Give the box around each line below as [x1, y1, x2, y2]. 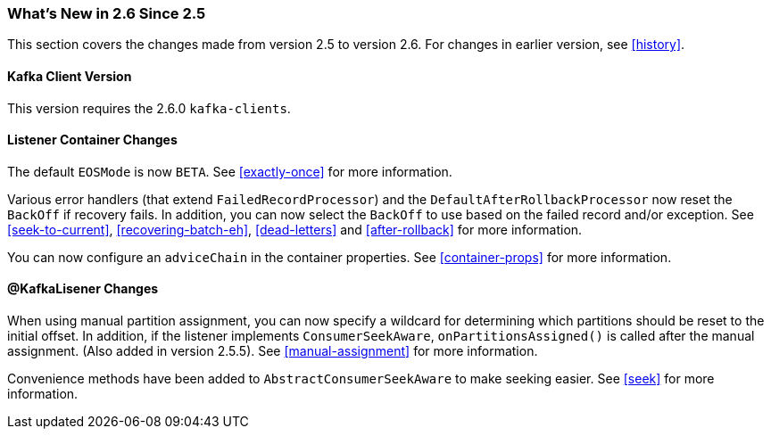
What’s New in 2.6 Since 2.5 [7, 4, 206, 22]
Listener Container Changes [7, 132, 178, 148]
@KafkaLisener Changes [7, 281, 159, 297]
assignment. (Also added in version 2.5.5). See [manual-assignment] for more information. [7, 343, 538, 359]
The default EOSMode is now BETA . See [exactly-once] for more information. [7, 163, 452, 179]
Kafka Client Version [7, 68, 132, 84]
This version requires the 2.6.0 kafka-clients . [7, 100, 291, 116]
